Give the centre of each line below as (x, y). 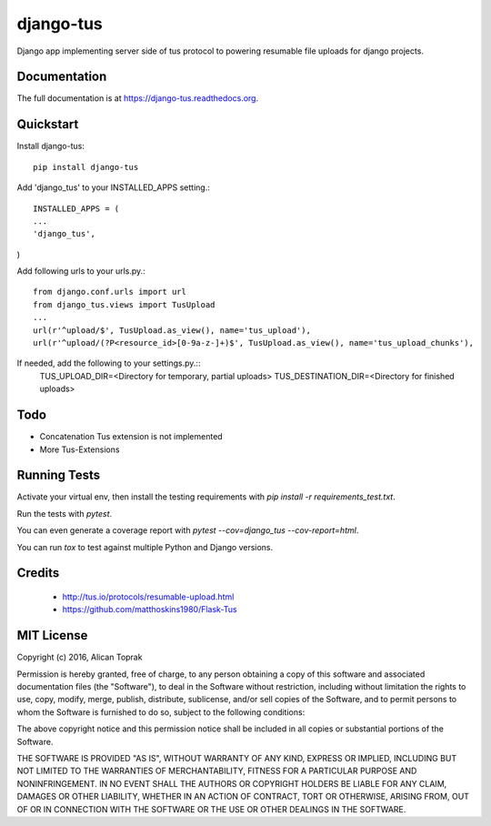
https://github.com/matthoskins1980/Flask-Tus (150, 609)
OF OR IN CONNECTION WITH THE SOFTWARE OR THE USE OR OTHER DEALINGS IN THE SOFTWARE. (211, 809)
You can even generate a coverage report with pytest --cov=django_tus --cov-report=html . (188, 530)
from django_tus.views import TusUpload (124, 304)
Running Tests (58, 475)
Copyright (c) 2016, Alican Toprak (80, 657)
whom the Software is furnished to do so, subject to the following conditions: (161, 712)
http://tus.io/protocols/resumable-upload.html (148, 597)
